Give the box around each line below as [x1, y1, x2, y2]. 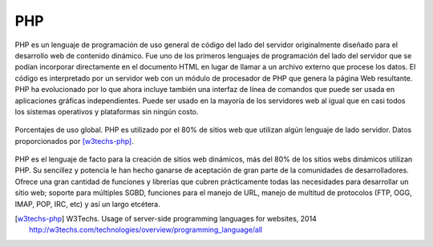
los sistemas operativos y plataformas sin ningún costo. [14, 106, 199, 116]
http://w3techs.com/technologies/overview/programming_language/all [29, 225, 263, 235]
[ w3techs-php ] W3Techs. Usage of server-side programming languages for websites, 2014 [14, 214, 317, 224]
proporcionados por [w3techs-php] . [14, 136, 134, 145]
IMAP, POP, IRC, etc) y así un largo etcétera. [14, 199, 160, 209]
